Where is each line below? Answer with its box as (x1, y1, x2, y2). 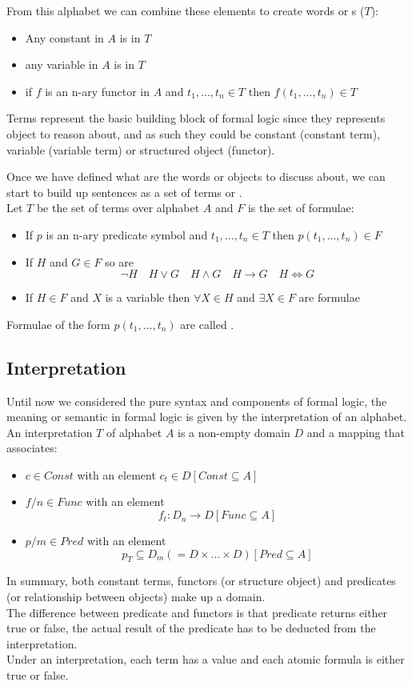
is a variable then (105, 289, 190, 306)
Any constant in (25, 29, 104, 46)
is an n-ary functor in (45, 82, 150, 99)
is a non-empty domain (178, 423, 290, 440)
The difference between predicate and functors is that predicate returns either (6, 604, 388, 620)
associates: (6, 439, 58, 456)
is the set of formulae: (247, 199, 354, 216)
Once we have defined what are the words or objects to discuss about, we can (6, 168, 386, 185)
